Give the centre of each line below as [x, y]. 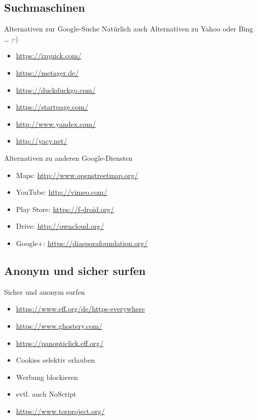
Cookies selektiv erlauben [56, 360]
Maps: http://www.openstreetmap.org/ [77, 175]
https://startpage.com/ [52, 107]
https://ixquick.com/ [49, 56]
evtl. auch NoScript [46, 394]
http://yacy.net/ [42, 141]
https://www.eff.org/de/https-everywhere [80, 309]
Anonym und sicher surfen [75, 270]
